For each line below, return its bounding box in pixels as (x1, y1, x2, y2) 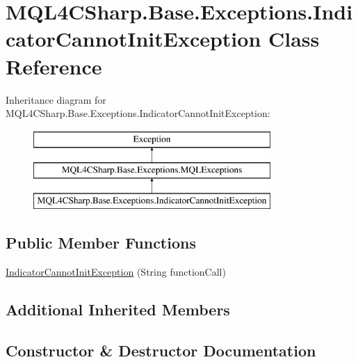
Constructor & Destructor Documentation (6, 339, 316, 361)
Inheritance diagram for (6, 92, 106, 107)
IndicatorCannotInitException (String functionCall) (6, 264, 226, 278)
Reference (6, 52, 102, 80)
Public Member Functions (6, 232, 196, 253)
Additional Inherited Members (6, 298, 230, 320)
